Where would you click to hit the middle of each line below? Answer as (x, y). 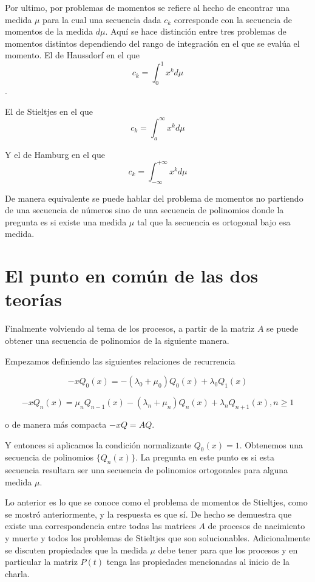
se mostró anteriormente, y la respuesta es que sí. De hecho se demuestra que (148, 514)
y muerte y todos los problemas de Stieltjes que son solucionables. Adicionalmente (157, 538)
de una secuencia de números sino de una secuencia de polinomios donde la (144, 210)
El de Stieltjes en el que (49, 111)
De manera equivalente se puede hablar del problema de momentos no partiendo (154, 198)
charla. (17, 573)
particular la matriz (41, 562)
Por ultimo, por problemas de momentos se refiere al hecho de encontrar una (147, 7)
